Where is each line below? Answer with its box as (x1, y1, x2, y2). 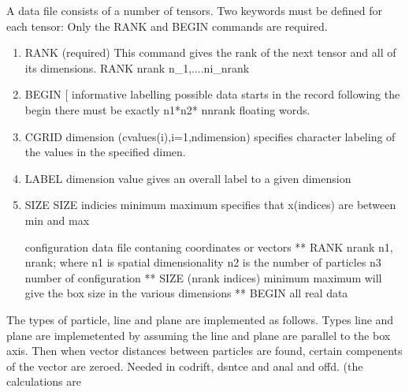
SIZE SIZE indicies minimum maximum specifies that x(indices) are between (24, 196, 396, 213)
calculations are (6, 373, 82, 390)
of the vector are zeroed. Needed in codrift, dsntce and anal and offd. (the (6, 357, 363, 374)
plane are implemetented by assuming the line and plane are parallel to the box (6, 327, 391, 343)
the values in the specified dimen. (24, 144, 186, 160)
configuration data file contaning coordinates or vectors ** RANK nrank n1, (24, 238, 393, 255)
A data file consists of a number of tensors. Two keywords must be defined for (6, 2, 383, 18)
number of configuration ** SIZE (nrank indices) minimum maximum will (24, 269, 382, 286)
